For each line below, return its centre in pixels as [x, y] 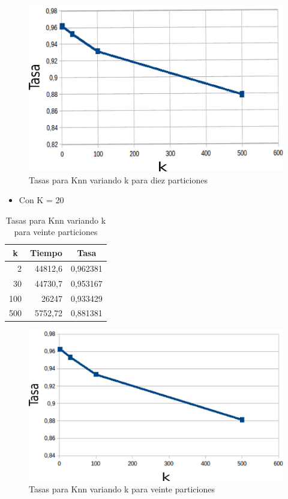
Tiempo [46, 252]
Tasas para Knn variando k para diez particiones [118, 179]
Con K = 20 [41, 200]
